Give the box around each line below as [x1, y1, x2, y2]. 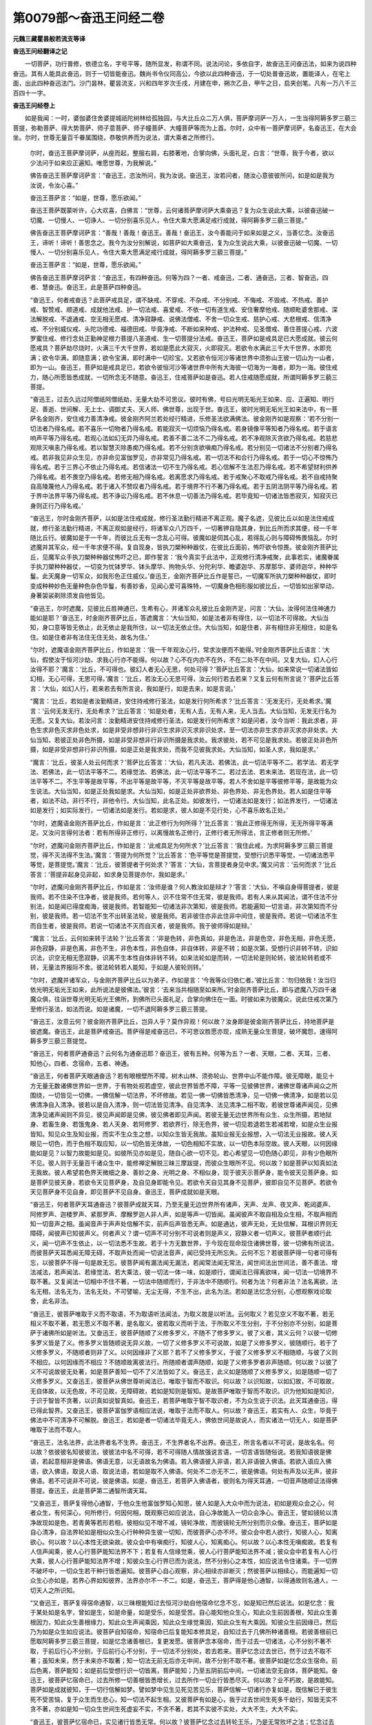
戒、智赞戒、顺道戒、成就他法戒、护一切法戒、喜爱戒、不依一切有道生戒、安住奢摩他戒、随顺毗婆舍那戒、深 [30, 305, 338, 313]
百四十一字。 [12, 88, 50, 97]
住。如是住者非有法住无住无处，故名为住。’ [30, 633, 149, 641]
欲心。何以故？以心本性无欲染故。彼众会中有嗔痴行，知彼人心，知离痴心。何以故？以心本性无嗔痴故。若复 [30, 1537, 332, 1546]
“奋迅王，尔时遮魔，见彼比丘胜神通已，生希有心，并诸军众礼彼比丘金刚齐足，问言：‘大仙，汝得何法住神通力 [30, 604, 336, 612]
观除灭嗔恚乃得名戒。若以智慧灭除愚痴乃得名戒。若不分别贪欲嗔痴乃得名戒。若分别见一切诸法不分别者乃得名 [30, 444, 338, 452]
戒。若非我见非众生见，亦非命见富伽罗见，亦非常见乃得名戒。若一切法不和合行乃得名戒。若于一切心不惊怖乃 [30, 453, 338, 462]
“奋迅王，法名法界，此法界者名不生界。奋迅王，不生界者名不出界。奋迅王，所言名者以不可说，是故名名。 [30, 1438, 329, 1446]
